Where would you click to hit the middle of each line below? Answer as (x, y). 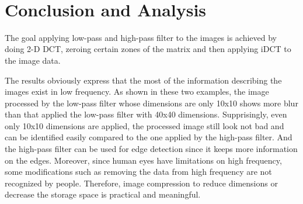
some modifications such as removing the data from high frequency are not (138, 172)
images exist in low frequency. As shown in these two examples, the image (137, 91)
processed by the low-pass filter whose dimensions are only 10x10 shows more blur (151, 103)
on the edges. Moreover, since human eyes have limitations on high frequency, (143, 160)
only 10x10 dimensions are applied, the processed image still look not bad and (144, 125)
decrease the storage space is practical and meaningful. (103, 194)
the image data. (33, 60)
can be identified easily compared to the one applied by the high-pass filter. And (149, 137)
